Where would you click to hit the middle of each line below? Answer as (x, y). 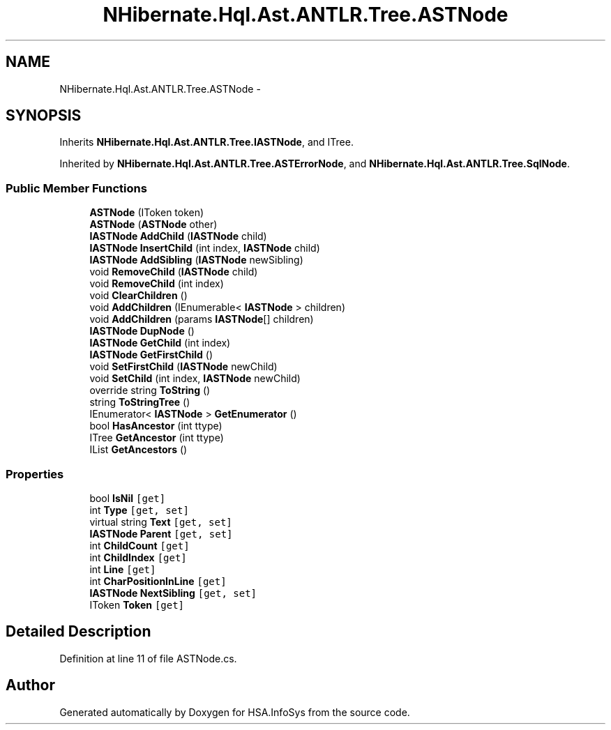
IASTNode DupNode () (142, 331)
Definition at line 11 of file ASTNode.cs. (148, 658)
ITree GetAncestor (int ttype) (157, 438)
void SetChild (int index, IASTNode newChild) (195, 379)
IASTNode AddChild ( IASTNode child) (178, 236)
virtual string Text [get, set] (161, 522)
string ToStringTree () (140, 402)
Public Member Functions (76, 188)
